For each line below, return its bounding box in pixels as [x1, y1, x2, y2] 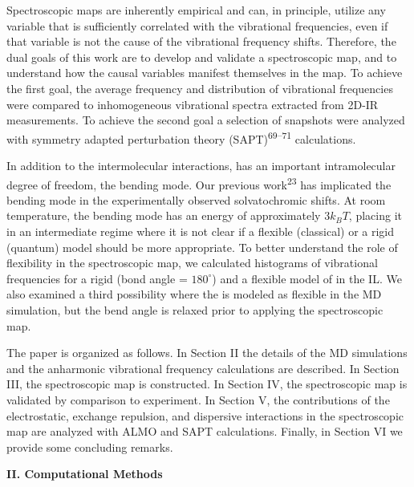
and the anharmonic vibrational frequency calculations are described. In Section [6, 359, 400, 376]
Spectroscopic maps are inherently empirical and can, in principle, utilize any [6, 2, 386, 18]
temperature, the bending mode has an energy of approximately [6, 207, 321, 224]
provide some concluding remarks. [6, 438, 173, 455]
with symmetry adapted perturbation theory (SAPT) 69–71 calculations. [6, 128, 356, 147]
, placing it [348, 207, 402, 224]
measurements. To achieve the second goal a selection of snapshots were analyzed [6, 112, 405, 128]
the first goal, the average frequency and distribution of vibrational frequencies [6, 79, 393, 96]
